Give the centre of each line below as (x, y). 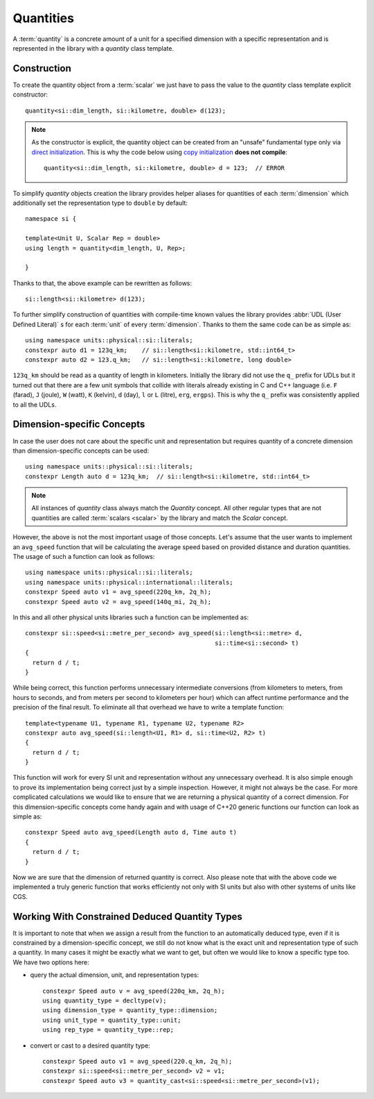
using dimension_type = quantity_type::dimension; (130, 1010)
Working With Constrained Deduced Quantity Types (127, 916)
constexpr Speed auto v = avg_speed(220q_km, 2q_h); (134, 991)
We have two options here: (51, 962)
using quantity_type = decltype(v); (105, 1001)
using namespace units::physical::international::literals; (129, 582)
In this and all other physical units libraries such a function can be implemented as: (131, 617)
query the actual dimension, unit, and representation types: (115, 975)
